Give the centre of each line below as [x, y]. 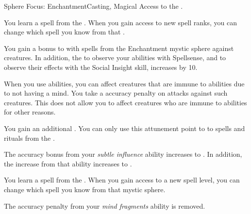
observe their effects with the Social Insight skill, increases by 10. [101, 67]
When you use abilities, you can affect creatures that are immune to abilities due [124, 83]
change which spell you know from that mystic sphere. [85, 189]
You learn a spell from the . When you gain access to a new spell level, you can [122, 180]
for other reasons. [30, 112]
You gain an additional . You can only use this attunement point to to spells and [125, 128]
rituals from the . [29, 138]
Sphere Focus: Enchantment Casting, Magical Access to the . [93, 6]
